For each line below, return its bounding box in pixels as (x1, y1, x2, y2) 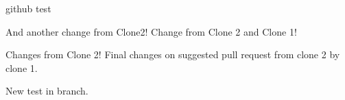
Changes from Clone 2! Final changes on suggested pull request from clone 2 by (5, 47, 340, 62)
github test (5, 1, 51, 15)
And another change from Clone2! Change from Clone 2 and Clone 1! (5, 24, 297, 38)
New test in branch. (5, 84, 88, 98)
